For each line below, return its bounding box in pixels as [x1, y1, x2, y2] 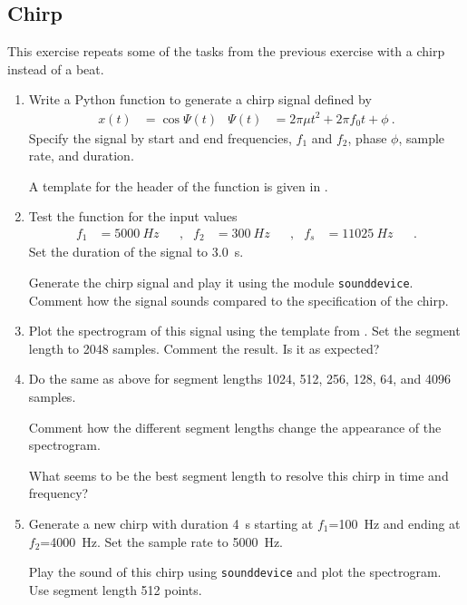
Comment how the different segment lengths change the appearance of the [28, 417, 442, 436]
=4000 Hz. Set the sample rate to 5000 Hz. [40, 532, 283, 551]
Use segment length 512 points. [28, 580, 202, 599]
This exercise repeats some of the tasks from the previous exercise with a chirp [7, 42, 445, 61]
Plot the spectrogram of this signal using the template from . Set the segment [28, 321, 461, 340]
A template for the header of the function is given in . [28, 176, 328, 195]
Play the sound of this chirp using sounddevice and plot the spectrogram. [28, 562, 442, 581]
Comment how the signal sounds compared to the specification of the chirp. [28, 290, 449, 309]
